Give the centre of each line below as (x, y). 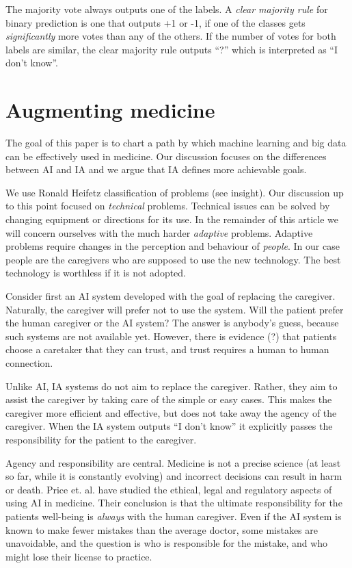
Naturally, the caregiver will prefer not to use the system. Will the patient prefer (175, 309)
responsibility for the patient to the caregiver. (101, 439)
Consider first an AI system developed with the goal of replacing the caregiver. (171, 296)
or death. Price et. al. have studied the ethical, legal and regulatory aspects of (169, 489)
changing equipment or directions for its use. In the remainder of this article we (172, 219)
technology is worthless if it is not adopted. (96, 273)
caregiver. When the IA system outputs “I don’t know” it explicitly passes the (169, 426)
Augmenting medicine (110, 110)
